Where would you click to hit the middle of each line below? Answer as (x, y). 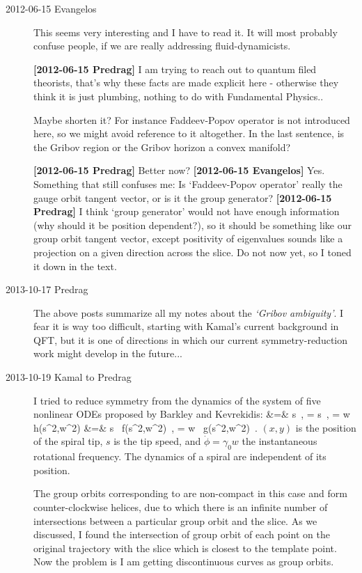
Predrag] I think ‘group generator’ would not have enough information (187, 211)
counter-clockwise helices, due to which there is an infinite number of (181, 507)
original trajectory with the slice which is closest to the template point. (185, 548)
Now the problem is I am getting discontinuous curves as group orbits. (184, 562)
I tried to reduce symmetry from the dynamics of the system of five (177, 400)
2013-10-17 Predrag (47, 289)
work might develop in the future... (108, 353)
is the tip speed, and (157, 441)
